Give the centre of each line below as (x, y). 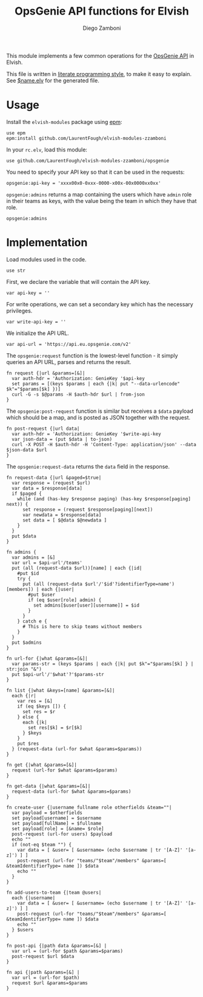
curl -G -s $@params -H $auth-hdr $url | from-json (78, 394)
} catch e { (32, 621)
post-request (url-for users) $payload (62, 834)
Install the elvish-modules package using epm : (64, 122)
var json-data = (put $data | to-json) (62, 439)
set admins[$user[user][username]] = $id (86, 605)
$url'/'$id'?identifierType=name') (129, 584)
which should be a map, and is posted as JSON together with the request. (98, 417)
